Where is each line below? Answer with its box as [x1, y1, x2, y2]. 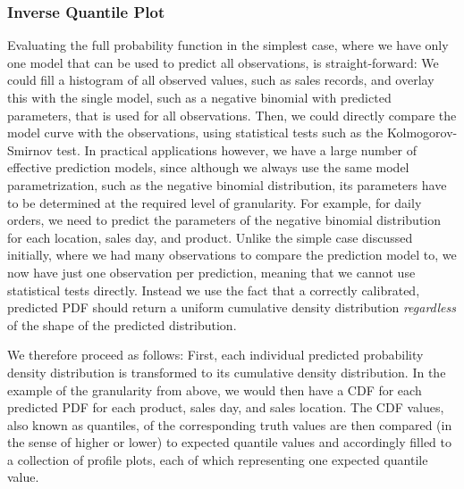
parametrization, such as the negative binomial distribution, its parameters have [7, 175, 447, 194]
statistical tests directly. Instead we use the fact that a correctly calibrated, [7, 280, 420, 299]
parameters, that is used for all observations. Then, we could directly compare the [7, 105, 457, 124]
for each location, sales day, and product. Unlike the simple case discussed [7, 228, 413, 246]
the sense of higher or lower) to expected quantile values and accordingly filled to [7, 433, 451, 452]
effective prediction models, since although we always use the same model [7, 158, 409, 177]
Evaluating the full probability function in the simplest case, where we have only [7, 36, 449, 54]
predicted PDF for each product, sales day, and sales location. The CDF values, [7, 398, 444, 417]
